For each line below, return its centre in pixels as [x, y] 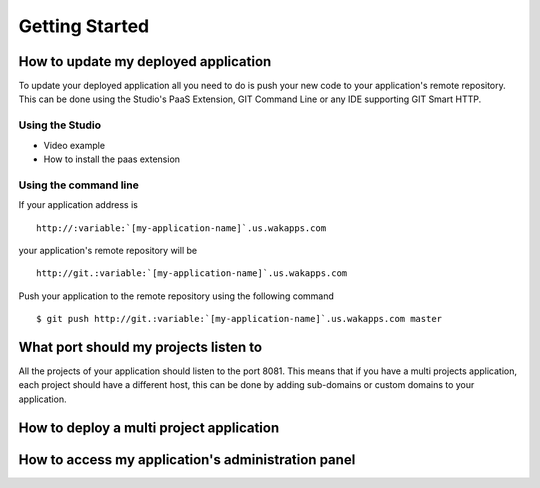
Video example [74, 145]
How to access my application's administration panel [187, 459]
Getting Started [84, 26]
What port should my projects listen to [140, 346]
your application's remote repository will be [108, 250]
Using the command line [78, 185]
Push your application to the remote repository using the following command [176, 296]
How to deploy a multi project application [149, 427]
